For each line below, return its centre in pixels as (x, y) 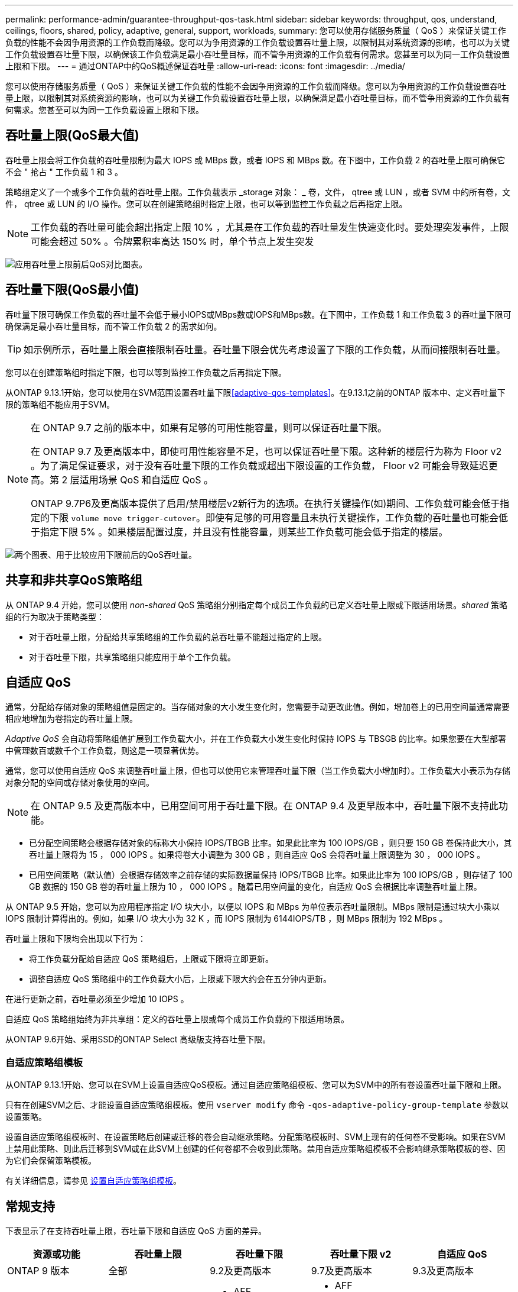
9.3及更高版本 (443, 1270)
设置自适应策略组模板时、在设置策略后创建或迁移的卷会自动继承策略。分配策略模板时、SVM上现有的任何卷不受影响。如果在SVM (255, 1137)
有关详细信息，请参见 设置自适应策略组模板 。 (93, 1181)
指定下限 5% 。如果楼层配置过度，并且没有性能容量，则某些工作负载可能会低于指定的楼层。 (244, 532)
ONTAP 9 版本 (38, 1270)
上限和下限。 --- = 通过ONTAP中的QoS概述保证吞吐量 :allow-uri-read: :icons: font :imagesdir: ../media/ (205, 66)
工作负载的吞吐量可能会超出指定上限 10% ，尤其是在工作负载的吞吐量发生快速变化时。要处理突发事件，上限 (270, 227)
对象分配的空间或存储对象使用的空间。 (80, 783)
